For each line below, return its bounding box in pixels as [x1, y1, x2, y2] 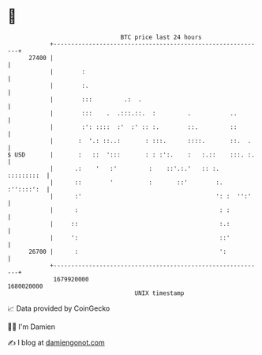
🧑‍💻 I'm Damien [7, 322, 56, 331]
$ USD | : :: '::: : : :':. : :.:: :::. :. [7, 150, 256, 159]
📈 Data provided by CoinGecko [7, 304, 110, 313]
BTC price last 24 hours [120, 33, 202, 41]
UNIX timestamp [134, 289, 185, 297]
